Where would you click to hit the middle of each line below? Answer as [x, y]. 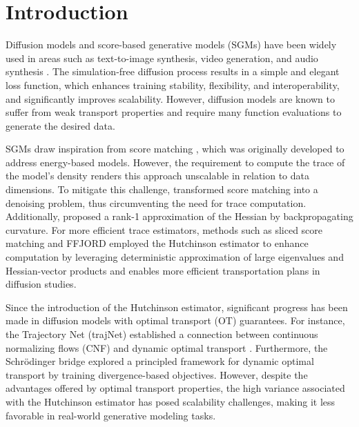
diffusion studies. [41, 284]
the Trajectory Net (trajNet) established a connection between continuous [162, 334]
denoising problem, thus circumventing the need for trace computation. [156, 202]
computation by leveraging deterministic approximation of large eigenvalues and [175, 257]
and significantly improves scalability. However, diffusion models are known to [170, 98]
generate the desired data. [60, 125]
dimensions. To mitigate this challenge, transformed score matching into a [162, 189]
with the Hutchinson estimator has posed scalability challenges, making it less [171, 401]
